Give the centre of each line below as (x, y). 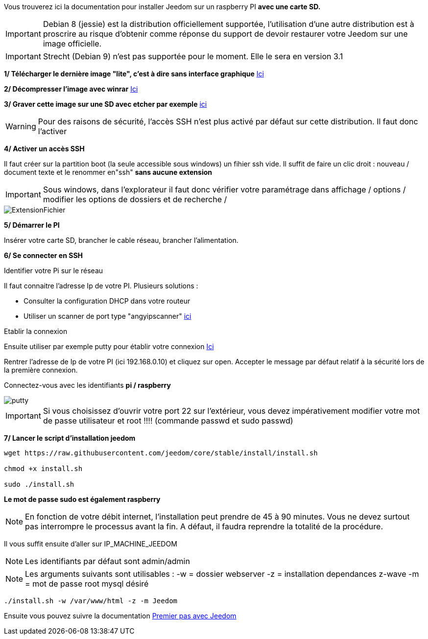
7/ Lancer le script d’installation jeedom (70, 438)
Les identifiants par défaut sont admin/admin (107, 561)
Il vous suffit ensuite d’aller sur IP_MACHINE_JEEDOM (91, 544)
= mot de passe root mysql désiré (87, 584)
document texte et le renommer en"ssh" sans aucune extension (108, 172)
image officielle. (72, 44)
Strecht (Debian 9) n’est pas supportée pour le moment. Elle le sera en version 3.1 (193, 56)
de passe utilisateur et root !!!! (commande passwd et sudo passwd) (168, 421)
